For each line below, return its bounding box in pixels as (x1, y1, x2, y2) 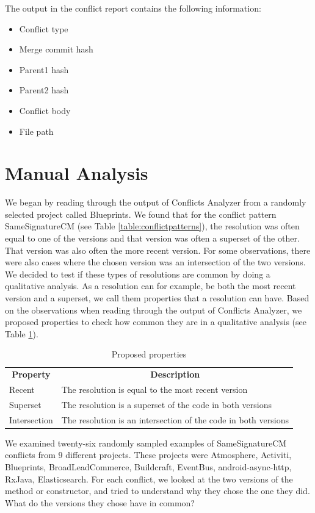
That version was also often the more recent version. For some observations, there (5, 243, 311, 256)
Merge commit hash (19, 43, 93, 56)
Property (12, 368, 51, 381)
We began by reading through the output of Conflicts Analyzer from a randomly (5, 196, 306, 209)
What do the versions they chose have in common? (5, 496, 195, 509)
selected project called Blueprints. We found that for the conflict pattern (5, 207, 277, 220)
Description (150, 368, 200, 381)
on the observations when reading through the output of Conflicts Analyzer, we (5, 303, 302, 316)
